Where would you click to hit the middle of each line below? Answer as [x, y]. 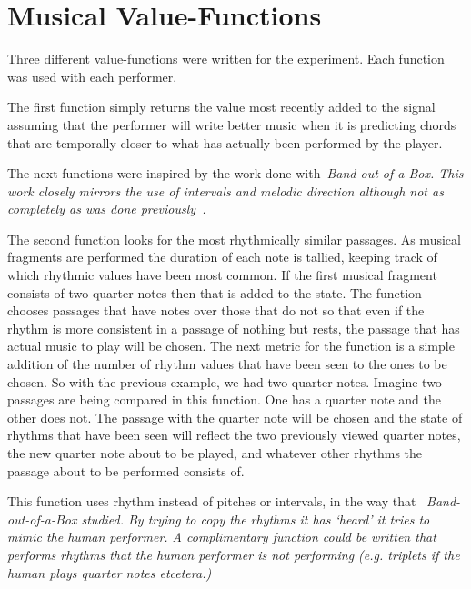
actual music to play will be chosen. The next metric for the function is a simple [231, 346]
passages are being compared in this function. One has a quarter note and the [224, 399]
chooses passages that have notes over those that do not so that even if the [216, 310]
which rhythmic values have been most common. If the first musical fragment [222, 275]
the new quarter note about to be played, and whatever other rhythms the [215, 453]
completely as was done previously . [107, 209]
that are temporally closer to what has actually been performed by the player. [225, 142]
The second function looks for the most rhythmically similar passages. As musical [234, 239]
